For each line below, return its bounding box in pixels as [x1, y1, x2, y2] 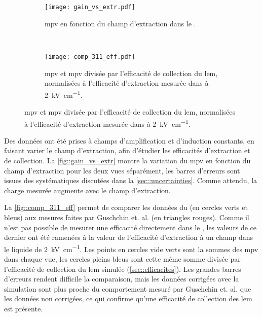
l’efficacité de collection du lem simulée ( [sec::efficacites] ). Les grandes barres [4, 263, 241, 274]
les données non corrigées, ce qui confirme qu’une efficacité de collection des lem [4, 293, 252, 304]
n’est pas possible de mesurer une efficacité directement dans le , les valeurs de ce [4, 222, 257, 232]
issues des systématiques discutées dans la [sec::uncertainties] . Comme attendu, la [4, 175, 257, 186]
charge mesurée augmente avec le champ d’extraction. [4, 185, 171, 195]
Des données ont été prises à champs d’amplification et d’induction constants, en [4, 135, 254, 146]
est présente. [4, 303, 43, 313]
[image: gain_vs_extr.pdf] [45, 4, 135, 11]
